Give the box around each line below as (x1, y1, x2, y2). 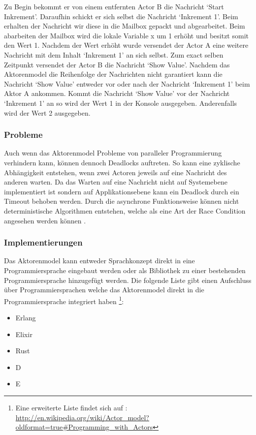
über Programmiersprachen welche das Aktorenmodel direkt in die (4, 284, 204, 295)
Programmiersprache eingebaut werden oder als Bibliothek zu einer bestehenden (4, 265, 246, 275)
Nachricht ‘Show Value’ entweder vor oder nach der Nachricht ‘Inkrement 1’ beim (4, 78, 250, 89)
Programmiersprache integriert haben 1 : (4, 294, 124, 306)
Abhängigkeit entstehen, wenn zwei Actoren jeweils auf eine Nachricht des (4, 167, 227, 177)
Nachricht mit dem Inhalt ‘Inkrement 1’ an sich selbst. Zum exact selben (4, 49, 224, 60)
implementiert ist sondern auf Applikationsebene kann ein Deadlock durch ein (4, 186, 239, 196)
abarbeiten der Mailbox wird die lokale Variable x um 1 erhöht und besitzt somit (4, 30, 249, 40)
